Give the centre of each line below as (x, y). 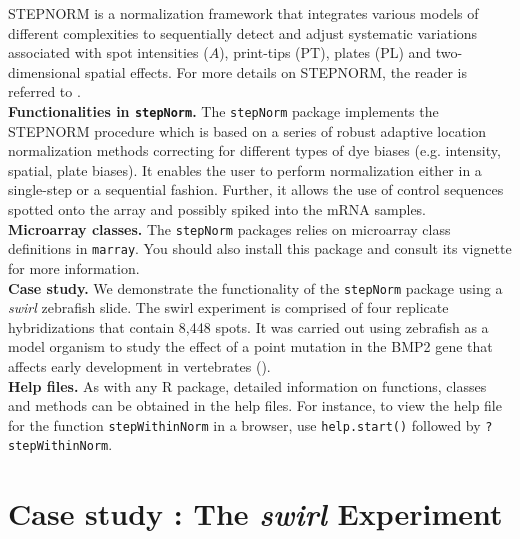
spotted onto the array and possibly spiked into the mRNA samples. (217, 209)
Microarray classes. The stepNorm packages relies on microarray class (229, 228)
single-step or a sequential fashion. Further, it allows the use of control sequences (256, 189)
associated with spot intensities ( (108, 52)
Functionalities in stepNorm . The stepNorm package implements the (223, 110)
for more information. (74, 267)
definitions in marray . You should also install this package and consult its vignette (260, 248)
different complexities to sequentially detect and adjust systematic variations (243, 32)
